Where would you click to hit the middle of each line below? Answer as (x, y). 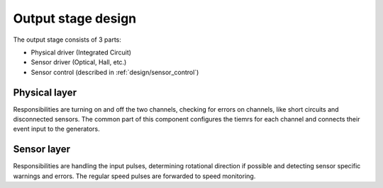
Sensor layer (42, 149)
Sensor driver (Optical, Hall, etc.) (79, 62)
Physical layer (45, 92)
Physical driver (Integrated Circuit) (81, 52)
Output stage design (75, 18)
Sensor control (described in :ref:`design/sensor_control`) (115, 72)
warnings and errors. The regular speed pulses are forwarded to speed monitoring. (134, 176)
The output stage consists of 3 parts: (67, 40)
